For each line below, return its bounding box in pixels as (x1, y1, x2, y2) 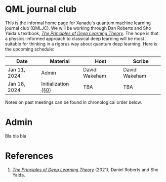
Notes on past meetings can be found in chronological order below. (5, 99, 142, 105)
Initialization (41, 80, 69, 87)
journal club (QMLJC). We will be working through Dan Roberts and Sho (5, 25, 152, 31)
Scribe (132, 58, 149, 65)
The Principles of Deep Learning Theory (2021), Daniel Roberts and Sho (12, 167, 159, 173)
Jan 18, (7, 80, 26, 87)
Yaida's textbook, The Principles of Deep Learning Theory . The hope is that (5, 30, 159, 36)
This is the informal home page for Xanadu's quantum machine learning (5, 20, 151, 26)
